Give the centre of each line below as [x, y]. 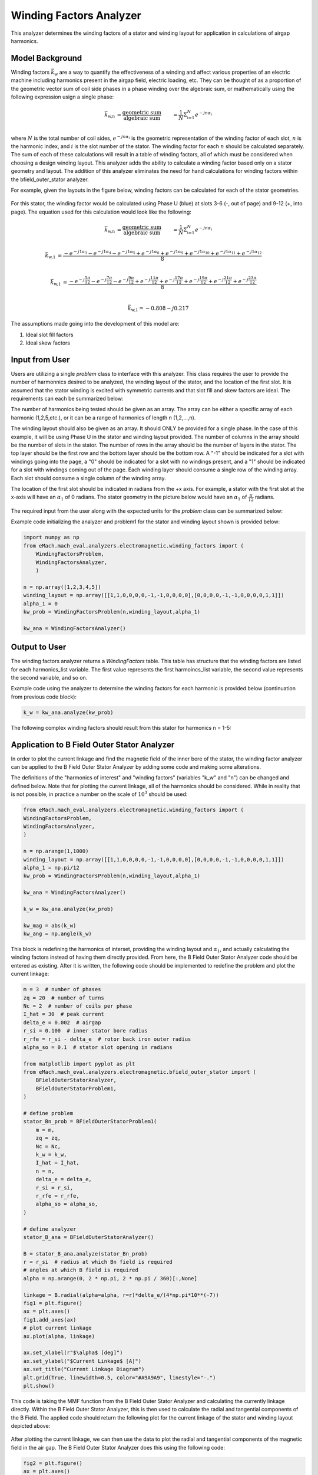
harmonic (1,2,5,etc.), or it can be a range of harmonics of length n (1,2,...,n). [103, 417]
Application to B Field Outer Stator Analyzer [93, 744]
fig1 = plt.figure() [53, 1303]
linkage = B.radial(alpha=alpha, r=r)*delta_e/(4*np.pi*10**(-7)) [121, 1295]
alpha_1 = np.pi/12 [51, 868]
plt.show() [39, 1386]
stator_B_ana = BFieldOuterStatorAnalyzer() [89, 1237]
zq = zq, [48, 1138]
